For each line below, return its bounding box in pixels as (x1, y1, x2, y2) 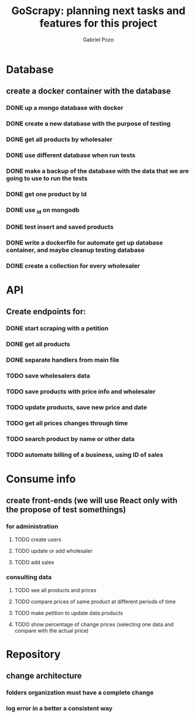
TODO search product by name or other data (6, 435, 135, 443)
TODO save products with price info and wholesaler (6, 388, 156, 395)
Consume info (6, 472, 76, 486)
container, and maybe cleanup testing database (6, 246, 145, 254)
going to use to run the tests (6, 174, 88, 182)
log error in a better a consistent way (6, 704, 113, 713)
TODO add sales (14, 559, 54, 566)
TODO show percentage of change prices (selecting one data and (14, 620, 174, 627)
